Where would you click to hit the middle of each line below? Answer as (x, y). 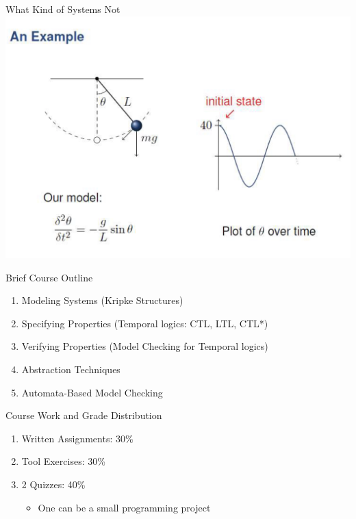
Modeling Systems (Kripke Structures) (102, 300)
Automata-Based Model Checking (92, 392)
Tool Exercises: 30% (63, 461)
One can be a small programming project (124, 507)
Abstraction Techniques (71, 369)
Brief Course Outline (49, 277)
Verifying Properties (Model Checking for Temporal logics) (145, 346)
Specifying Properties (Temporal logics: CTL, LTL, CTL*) (145, 323)
